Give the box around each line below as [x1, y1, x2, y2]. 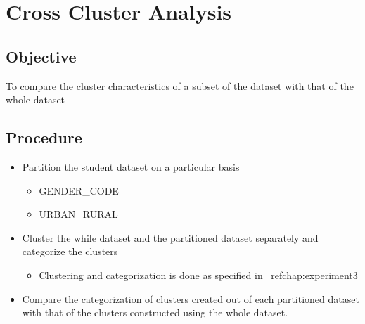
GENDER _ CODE [39, 183, 119, 197]
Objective [6, 45, 77, 67]
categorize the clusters [22, 244, 118, 259]
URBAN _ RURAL [39, 207, 118, 221]
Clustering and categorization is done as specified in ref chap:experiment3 [39, 267, 358, 282]
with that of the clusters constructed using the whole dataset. [22, 305, 288, 320]
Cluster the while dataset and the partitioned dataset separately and [22, 230, 319, 245]
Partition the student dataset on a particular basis [22, 159, 240, 174]
